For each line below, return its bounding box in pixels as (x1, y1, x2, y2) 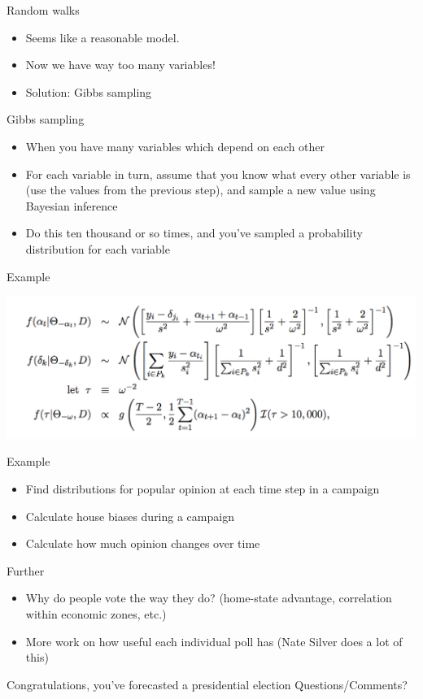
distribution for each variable (25, 240, 170, 257)
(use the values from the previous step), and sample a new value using (25, 181, 376, 198)
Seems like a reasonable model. (25, 28, 180, 46)
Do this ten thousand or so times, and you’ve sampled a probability (25, 224, 363, 241)
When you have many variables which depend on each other (25, 137, 325, 154)
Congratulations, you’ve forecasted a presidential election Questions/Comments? (7, 675, 408, 692)
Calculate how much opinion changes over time (25, 535, 260, 552)
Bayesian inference (25, 197, 118, 214)
